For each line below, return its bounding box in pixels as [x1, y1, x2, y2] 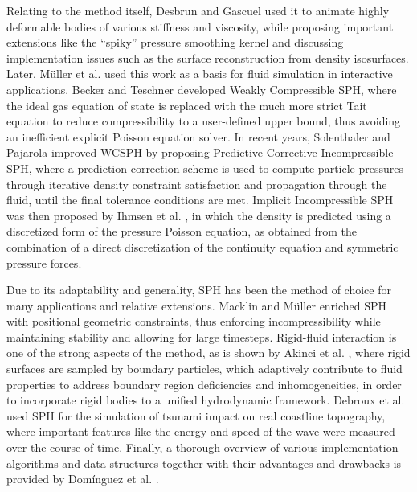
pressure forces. [6, 254, 82, 271]
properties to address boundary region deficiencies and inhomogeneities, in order [6, 375, 402, 392]
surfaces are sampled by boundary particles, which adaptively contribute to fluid [6, 360, 403, 377]
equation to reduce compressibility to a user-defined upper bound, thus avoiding [6, 113, 401, 129]
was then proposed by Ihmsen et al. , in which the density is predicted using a [6, 207, 391, 223]
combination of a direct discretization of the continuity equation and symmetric [6, 238, 399, 255]
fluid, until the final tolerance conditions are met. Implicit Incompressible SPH [6, 191, 394, 208]
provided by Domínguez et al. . [6, 470, 159, 487]
